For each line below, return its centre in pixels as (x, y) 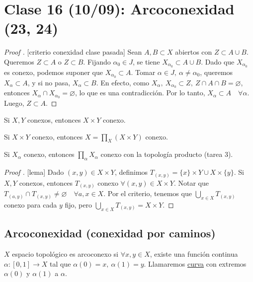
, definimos (131, 172)
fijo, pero (78, 204)
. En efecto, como (123, 82)
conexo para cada (31, 204)
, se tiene (146, 61)
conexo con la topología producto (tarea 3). (167, 154)
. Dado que (218, 61)
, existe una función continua (194, 253)
